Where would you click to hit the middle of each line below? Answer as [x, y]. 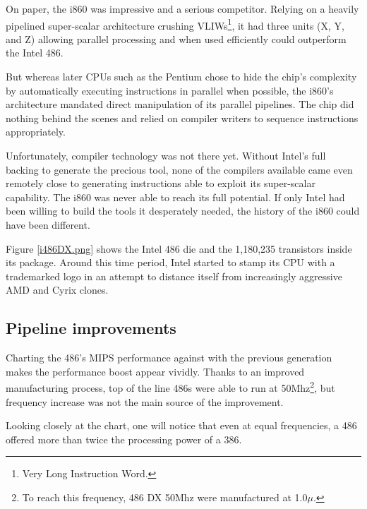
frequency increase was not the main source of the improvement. [145, 401]
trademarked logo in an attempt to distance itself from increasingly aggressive [174, 276]
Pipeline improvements [91, 328]
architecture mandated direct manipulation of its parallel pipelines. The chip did [180, 104]
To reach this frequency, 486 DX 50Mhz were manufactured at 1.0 [165, 497]
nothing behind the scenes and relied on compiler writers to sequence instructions [182, 118]
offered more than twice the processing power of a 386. [124, 439]
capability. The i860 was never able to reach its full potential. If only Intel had [175, 197]
